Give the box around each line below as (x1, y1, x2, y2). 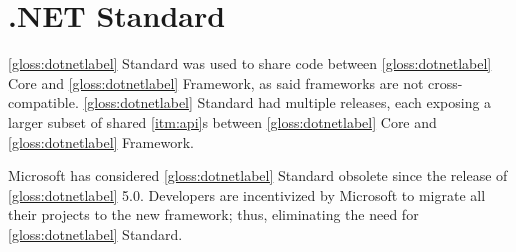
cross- (428, 72, 463, 93)
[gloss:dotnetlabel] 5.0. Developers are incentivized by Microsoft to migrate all (8, 184, 486, 205)
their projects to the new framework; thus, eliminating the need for (8, 204, 419, 225)
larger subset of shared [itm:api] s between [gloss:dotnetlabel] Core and (8, 111, 437, 132)
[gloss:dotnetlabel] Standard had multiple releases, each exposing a (83, 92, 492, 113)
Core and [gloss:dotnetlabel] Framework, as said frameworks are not (8, 72, 424, 93)
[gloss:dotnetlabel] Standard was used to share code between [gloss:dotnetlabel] (8, 53, 492, 74)
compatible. (8, 92, 79, 113)
